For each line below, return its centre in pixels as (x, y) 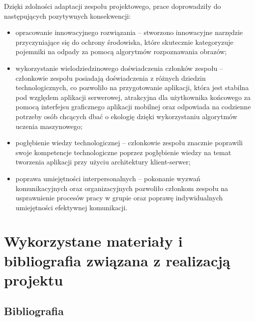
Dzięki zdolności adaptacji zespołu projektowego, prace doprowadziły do (113, 6)
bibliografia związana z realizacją (117, 260)
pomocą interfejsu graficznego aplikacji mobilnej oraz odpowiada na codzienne (133, 107)
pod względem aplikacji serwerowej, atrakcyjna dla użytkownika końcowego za (133, 97)
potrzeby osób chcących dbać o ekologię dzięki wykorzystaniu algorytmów (126, 116)
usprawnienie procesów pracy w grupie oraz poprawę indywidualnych (119, 198)
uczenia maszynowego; (49, 126)
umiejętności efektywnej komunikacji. (71, 207)
